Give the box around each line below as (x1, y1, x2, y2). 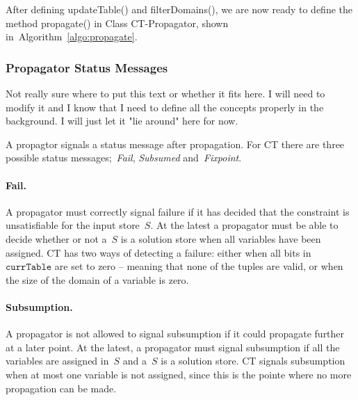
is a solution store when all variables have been (120, 231, 321, 246)
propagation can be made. (6, 381, 117, 395)
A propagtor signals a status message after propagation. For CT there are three (6, 136, 345, 151)
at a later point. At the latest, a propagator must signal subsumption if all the (6, 339, 340, 354)
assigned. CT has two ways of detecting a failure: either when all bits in (6, 245, 311, 259)
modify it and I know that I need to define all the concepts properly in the (6, 99, 324, 114)
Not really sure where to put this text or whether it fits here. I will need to (6, 86, 325, 100)
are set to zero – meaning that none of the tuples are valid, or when (54, 259, 343, 273)
